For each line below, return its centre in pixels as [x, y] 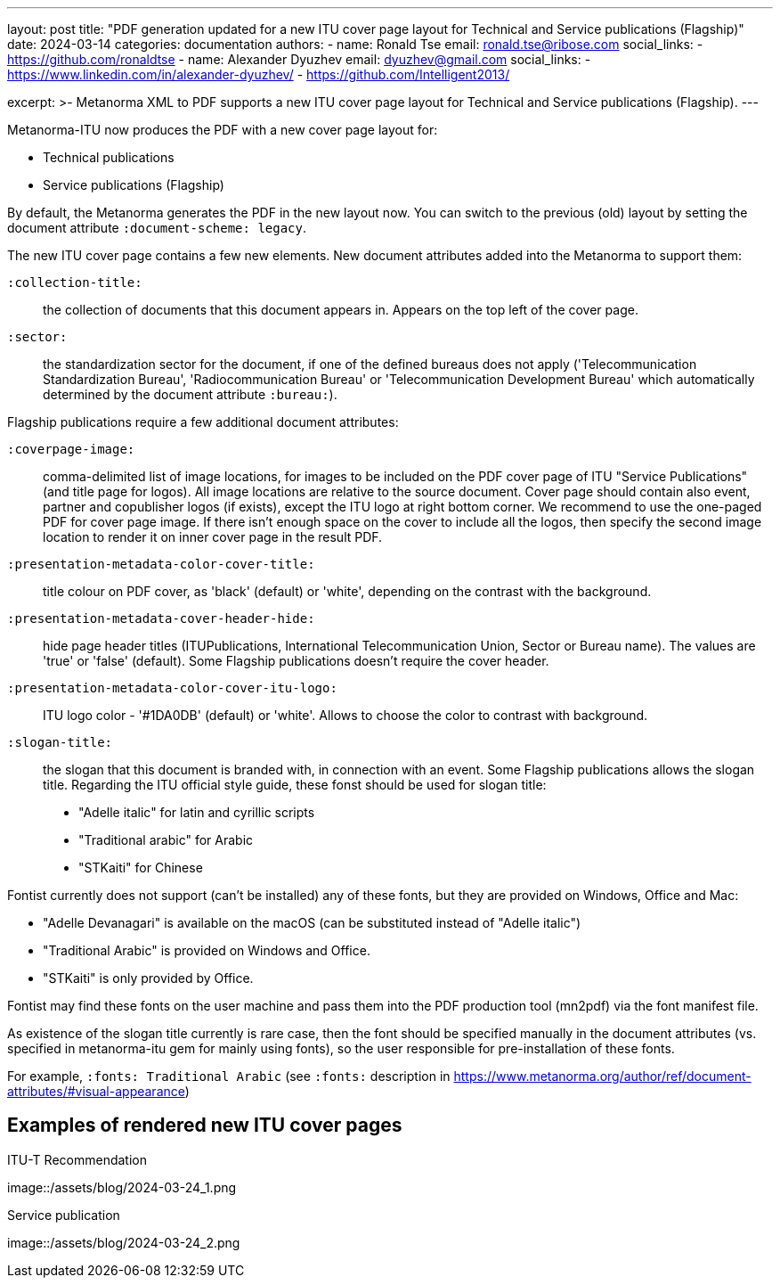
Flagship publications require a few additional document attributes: [203, 422]
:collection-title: [75, 282]
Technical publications [109, 157]
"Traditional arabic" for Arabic [166, 840]
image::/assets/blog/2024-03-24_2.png [124, 1242]
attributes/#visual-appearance [96, 1091]
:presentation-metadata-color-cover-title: [161, 564]
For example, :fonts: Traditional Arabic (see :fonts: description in [229, 1076]
